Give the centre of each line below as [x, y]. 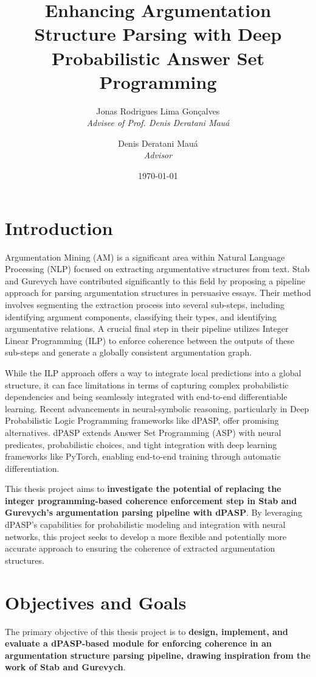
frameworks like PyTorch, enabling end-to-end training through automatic [143, 456]
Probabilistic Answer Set [158, 58]
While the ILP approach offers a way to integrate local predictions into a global [153, 372]
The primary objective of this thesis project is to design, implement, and [146, 631]
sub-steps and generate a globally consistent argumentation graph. [129, 352]
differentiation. [32, 468]
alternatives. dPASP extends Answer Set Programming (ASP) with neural [143, 432]
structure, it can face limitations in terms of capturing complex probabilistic [147, 384]
